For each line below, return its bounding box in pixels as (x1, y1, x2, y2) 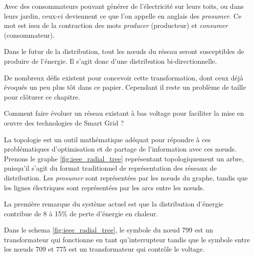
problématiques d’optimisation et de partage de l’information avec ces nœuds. (4, 144, 237, 154)
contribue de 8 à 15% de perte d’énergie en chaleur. (4, 208, 158, 218)
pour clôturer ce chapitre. (4, 91, 80, 102)
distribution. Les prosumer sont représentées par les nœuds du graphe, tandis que (4, 172, 248, 182)
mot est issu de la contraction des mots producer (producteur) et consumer (4, 20, 228, 30)
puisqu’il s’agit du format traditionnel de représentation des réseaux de (4, 163, 217, 173)
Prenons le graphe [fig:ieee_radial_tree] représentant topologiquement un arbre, (4, 153, 244, 163)
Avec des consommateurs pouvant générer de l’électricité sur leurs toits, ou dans (4, 1, 244, 11)
